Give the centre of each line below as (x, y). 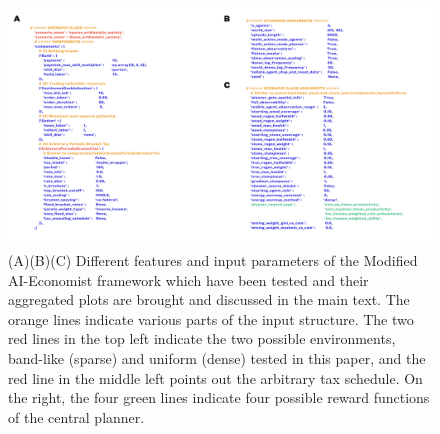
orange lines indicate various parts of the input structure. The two (211, 318)
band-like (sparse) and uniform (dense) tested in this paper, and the (217, 358)
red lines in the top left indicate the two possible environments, (202, 338)
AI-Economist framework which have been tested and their (188, 279)
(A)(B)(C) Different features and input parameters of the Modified (213, 260)
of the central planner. (76, 416)
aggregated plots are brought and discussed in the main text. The (209, 299)
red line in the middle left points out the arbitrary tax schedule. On (215, 377)
